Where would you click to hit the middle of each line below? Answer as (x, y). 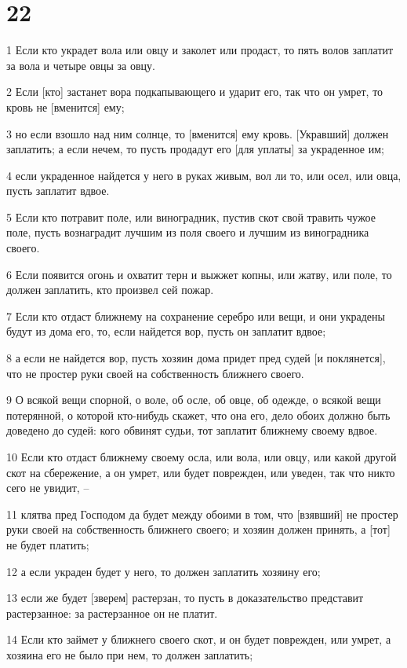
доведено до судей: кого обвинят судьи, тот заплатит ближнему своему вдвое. (192, 430)
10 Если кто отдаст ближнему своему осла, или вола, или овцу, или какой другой (202, 457)
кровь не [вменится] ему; (65, 106)
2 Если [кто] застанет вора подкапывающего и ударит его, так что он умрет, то (195, 92)
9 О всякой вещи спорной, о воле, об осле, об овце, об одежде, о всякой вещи (194, 400)
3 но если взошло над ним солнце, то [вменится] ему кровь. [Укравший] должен (198, 133)
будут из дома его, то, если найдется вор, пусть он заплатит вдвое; (166, 331)
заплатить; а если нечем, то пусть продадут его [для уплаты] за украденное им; (195, 149)
